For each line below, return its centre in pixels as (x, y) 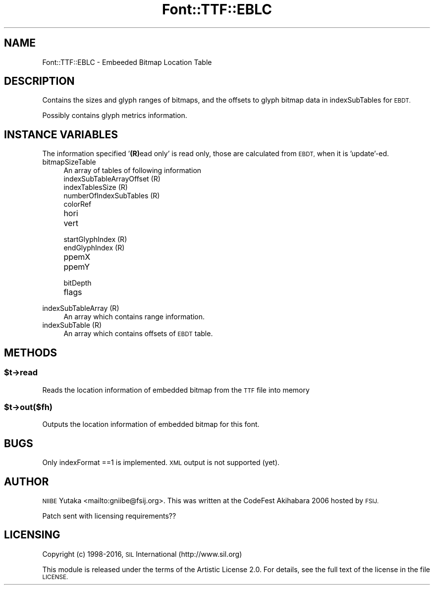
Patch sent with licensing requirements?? (109, 516)
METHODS (31, 353)
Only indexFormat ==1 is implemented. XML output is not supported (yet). (161, 463)
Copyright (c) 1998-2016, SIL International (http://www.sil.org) (142, 554)
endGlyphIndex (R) (94, 248)
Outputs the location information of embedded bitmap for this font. (151, 424)
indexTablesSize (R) (96, 187)
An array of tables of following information (133, 171)
